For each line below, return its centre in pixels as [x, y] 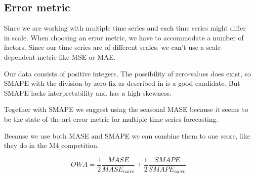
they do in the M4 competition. [52, 145]
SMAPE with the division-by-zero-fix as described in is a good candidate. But [122, 83]
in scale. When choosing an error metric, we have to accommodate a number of [124, 37]
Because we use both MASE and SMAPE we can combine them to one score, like [127, 135]
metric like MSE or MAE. [76, 56]
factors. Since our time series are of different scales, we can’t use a [104, 47]
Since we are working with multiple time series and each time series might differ [125, 28]
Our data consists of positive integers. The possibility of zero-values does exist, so [127, 73]
